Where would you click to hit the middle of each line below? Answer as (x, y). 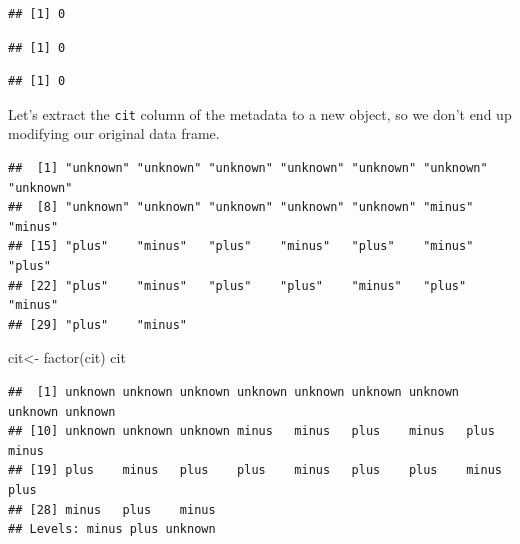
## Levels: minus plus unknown (112, 529)
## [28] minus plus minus (112, 509)
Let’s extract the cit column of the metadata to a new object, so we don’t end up (260, 113)
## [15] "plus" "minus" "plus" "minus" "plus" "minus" (241, 246)
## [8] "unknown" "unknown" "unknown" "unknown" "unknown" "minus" (241, 207)
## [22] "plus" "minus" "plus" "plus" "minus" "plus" (237, 285)
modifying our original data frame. (114, 133)
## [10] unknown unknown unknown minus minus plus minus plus (251, 431)
